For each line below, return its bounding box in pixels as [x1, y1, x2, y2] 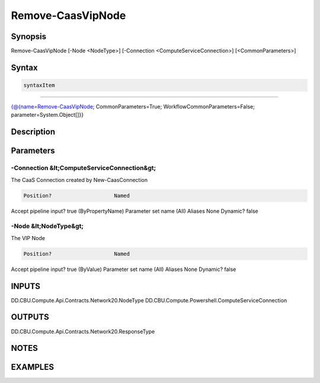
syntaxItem [23, 82, 55, 89]
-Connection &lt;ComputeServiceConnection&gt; [11, 164, 156, 172]
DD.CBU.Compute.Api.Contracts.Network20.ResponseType [11, 328, 155, 335]
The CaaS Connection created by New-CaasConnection [11, 176, 148, 183]
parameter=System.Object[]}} [11, 111, 84, 119]
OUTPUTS [11, 312, 50, 323]
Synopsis [11, 31, 47, 42]
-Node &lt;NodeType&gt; [11, 222, 84, 231]
